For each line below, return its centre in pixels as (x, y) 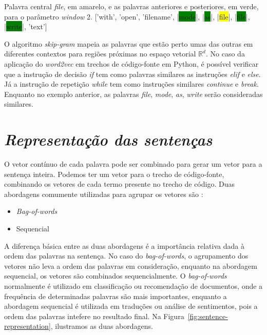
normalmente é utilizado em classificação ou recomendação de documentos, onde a (133, 286)
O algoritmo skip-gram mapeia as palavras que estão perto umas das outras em (129, 43)
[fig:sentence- (208, 316)
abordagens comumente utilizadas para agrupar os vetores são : (104, 194)
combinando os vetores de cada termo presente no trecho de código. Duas (119, 184)
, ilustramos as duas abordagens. (102, 326)
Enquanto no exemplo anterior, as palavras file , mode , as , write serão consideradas (133, 94)
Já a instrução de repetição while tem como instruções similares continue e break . (131, 84)
